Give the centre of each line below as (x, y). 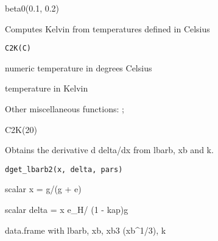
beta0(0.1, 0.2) (32, 8)
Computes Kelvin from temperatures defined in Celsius (107, 28)
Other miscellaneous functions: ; (65, 109)
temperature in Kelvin (47, 88)
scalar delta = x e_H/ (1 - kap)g (67, 210)
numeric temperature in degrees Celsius (79, 67)
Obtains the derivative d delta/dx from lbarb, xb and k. (109, 150)
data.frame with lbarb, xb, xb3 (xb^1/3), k (86, 230)
